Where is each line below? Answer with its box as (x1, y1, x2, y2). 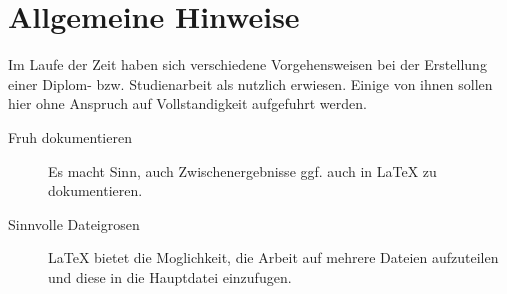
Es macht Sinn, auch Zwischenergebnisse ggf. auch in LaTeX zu (48, 160, 437, 181)
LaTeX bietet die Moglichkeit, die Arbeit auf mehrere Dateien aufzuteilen (48, 247, 499, 268)
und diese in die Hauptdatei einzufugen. (48, 266, 292, 287)
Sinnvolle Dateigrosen (8, 213, 140, 234)
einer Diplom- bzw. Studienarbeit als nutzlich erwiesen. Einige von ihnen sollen (8, 73, 493, 94)
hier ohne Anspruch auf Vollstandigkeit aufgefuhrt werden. (8, 93, 367, 114)
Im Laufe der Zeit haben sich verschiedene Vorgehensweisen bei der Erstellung (8, 54, 487, 75)
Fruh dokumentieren (8, 126, 132, 147)
